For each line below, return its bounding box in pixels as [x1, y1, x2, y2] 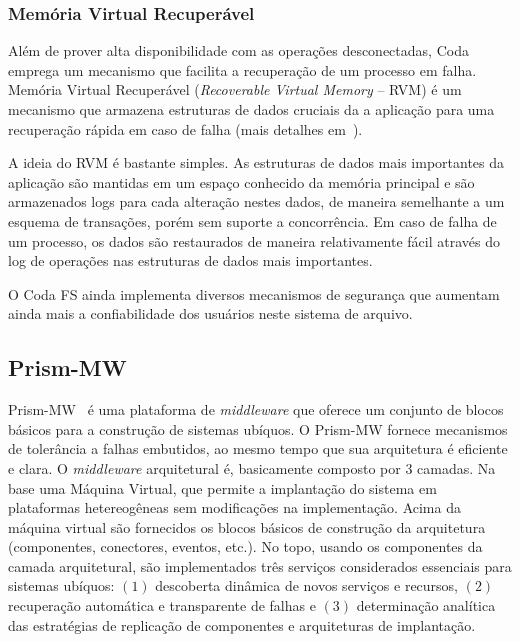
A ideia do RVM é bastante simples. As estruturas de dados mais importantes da [8, 152, 505, 173]
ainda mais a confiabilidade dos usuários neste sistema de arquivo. [8, 303, 413, 324]
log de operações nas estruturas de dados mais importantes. [8, 250, 373, 271]
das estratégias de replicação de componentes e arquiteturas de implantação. [8, 614, 476, 635]
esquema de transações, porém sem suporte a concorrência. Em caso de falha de [8, 210, 497, 231]
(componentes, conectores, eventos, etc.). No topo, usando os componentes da [8, 536, 483, 557]
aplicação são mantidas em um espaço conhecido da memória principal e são [8, 171, 475, 192]
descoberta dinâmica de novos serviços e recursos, [155, 575, 459, 596]
